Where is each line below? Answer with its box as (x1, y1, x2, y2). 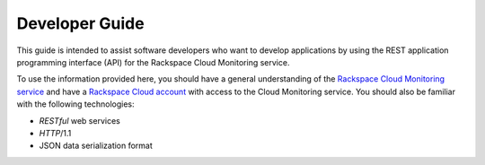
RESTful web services (39, 115, 120, 126)
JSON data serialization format (39, 140, 153, 152)
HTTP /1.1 (39, 127, 72, 138)
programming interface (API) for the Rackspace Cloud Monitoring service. (16, 56, 290, 67)
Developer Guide (16, 13, 145, 33)
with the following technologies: (16, 99, 135, 109)
